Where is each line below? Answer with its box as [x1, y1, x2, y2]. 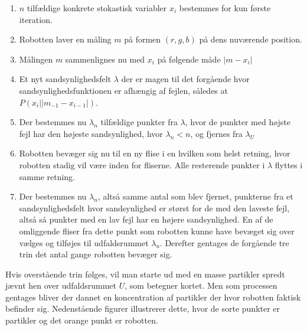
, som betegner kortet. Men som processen [125, 279, 277, 292]
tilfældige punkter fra [100, 116, 178, 128]
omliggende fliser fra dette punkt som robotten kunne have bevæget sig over [19, 224, 295, 237]
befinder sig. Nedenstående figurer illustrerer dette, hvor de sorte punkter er [5, 302, 280, 315]
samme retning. [19, 170, 76, 182]
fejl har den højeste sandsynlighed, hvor [19, 127, 163, 139]
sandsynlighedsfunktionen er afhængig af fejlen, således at [19, 84, 228, 96]
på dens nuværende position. [199, 33, 302, 45]
